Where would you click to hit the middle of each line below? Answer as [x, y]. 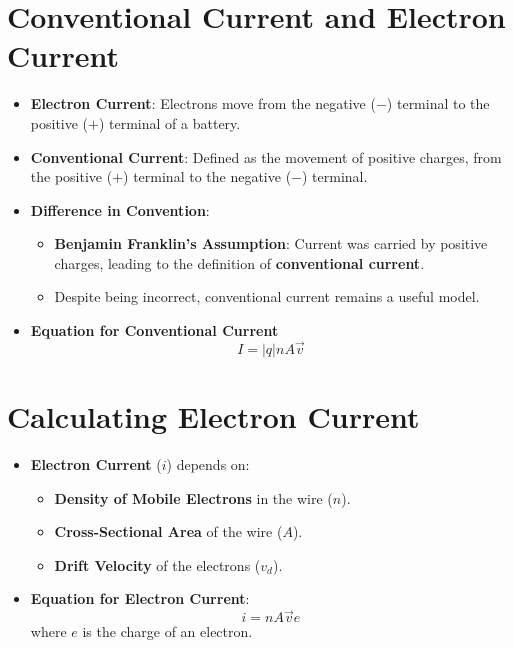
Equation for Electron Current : [140, 598]
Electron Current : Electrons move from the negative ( [203, 103]
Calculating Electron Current [213, 416]
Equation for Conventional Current [154, 330]
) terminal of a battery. [169, 122]
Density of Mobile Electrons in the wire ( [193, 497]
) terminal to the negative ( [207, 176]
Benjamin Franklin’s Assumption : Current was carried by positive [271, 243]
